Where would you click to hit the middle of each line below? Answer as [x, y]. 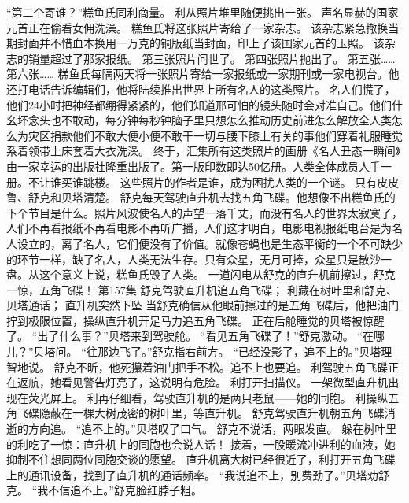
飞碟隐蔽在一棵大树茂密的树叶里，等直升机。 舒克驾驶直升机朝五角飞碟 [201, 413]
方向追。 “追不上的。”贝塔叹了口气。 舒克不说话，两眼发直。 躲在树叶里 [212, 429]
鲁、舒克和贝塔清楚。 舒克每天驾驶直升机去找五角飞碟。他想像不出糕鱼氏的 [201, 197]
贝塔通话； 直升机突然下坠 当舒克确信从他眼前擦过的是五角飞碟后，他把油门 [203, 305]
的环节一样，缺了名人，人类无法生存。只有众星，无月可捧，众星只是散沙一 [199, 259]
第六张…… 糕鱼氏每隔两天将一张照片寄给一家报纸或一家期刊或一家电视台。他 [203, 74]
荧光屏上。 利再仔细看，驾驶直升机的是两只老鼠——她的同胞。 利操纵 [208, 397]
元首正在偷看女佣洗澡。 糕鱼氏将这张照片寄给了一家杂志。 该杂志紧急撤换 [197, 27]
